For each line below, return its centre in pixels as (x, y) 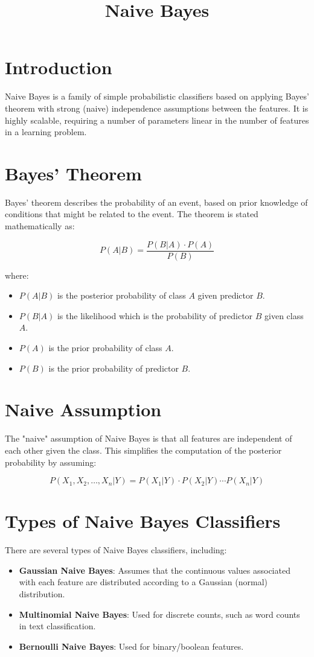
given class (284, 315)
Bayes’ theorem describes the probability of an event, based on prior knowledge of (156, 202)
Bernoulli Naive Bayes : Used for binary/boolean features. (131, 646)
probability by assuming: (51, 462)
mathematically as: (40, 226)
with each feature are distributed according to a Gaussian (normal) (143, 582)
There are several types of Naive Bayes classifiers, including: (116, 550)
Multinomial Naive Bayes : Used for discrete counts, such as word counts (159, 614)
